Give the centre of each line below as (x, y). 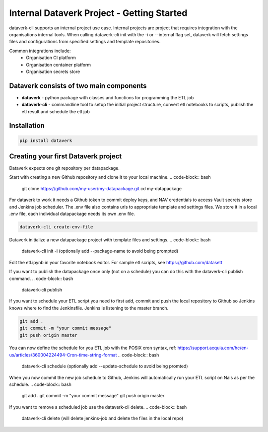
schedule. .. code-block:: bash (40, 384)
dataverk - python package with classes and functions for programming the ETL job (108, 97)
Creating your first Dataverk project (66, 156)
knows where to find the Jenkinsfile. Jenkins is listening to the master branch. (89, 308)
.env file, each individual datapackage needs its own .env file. (72, 214)
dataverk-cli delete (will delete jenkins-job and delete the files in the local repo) (102, 418)
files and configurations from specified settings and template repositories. (85, 42)
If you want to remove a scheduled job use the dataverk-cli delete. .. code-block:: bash (98, 407)
